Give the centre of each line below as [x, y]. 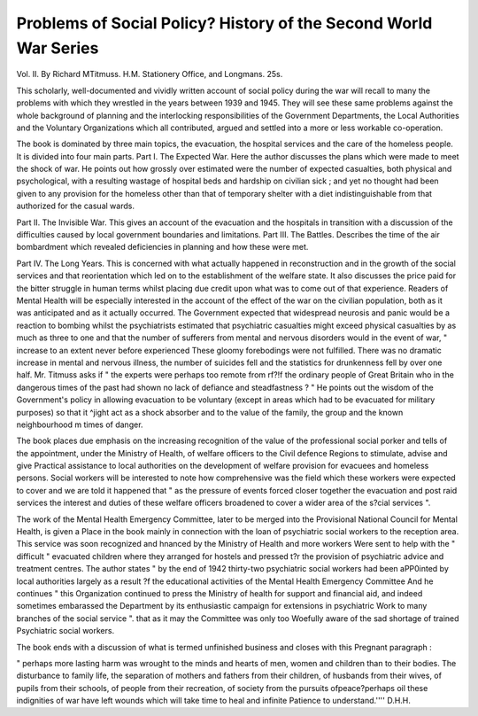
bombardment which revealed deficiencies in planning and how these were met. [162, 247]
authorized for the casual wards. [75, 206]
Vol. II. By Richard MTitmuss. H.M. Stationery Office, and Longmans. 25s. [150, 74]
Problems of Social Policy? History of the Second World [224, 23]
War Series [58, 48]
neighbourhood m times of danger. [80, 424]
